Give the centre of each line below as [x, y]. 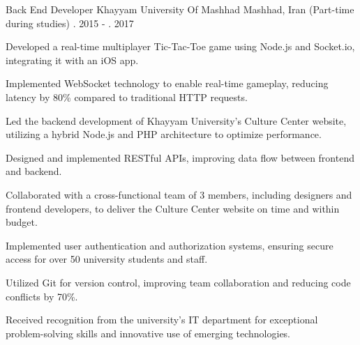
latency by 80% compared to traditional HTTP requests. [127, 97]
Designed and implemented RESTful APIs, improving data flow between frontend [180, 157]
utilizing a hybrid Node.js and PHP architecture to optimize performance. [164, 134]
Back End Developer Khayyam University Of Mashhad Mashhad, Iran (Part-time [180, 9]
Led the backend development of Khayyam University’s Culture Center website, [176, 120]
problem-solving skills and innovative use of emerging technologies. [148, 333]
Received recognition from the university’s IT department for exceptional [162, 320]
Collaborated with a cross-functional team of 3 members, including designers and [179, 194]
